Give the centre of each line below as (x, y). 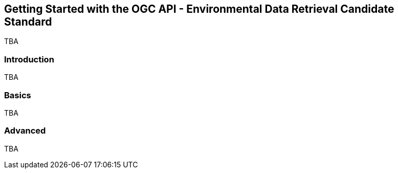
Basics (18, 95)
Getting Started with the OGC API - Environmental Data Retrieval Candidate (199, 9)
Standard (28, 22)
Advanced (25, 131)
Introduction (29, 59)
